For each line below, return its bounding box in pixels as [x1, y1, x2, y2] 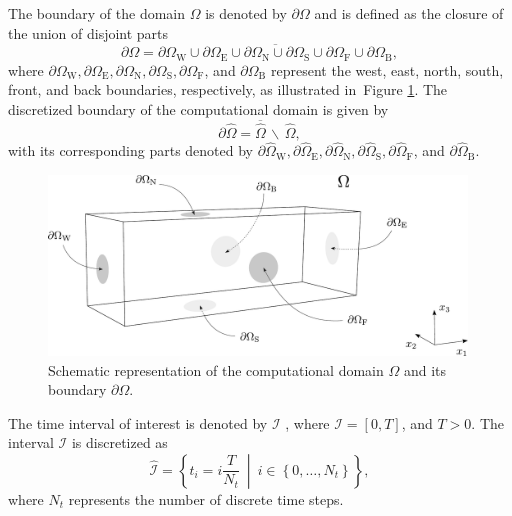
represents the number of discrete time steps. [68, 489, 344, 510]
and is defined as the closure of [314, 3, 504, 23]
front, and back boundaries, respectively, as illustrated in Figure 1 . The [8, 79, 448, 100]
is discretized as [71, 432, 168, 453]
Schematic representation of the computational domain [48, 359, 384, 380]
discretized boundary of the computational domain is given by [8, 99, 389, 120]
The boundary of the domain [8, 3, 186, 23]
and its [403, 359, 446, 380]
